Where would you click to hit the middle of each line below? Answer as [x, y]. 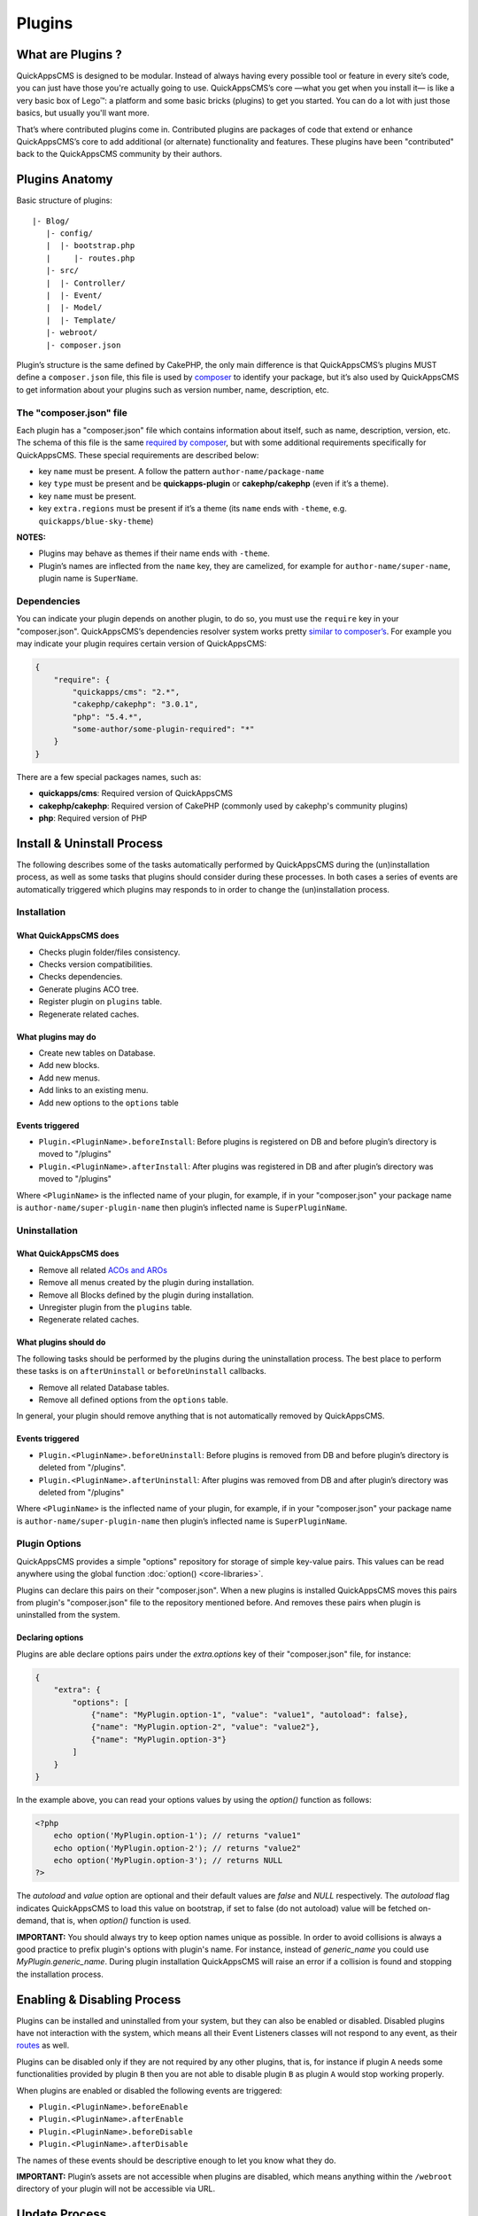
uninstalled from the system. [68, 1615]
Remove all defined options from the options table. [134, 1400]
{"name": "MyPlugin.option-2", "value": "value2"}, [205, 1727]
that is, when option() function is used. [121, 1921]
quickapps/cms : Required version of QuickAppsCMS [136, 793]
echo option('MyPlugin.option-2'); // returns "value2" [177, 1848]
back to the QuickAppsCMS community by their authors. [119, 154]
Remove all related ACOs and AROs [103, 1270]
